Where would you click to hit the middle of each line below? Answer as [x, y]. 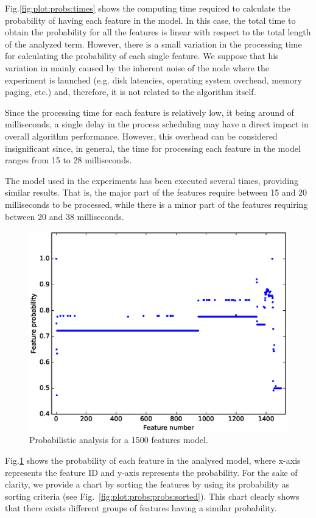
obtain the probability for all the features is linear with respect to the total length [158, 32]
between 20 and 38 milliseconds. [65, 216]
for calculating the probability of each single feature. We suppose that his [142, 56]
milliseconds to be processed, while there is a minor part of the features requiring [156, 204]
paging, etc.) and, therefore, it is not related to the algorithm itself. [131, 92]
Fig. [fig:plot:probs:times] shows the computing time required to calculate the [148, 8]
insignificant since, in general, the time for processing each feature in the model [153, 148]
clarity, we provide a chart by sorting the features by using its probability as [147, 484]
